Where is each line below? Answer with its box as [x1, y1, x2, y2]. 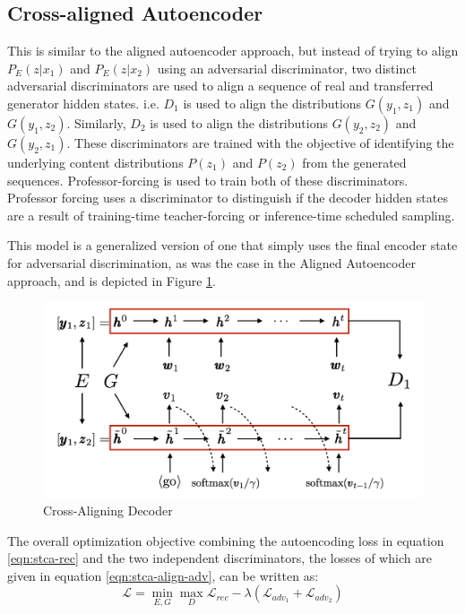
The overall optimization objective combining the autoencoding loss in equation [7, 531, 444, 549]
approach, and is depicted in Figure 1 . [7, 271, 216, 290]
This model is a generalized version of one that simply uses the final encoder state [7, 236, 458, 255]
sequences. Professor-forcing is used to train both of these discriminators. [7, 170, 409, 189]
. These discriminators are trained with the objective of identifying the [66, 133, 454, 151]
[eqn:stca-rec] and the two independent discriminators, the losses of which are [7, 549, 432, 567]
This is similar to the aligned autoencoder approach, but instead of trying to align [7, 41, 459, 60]
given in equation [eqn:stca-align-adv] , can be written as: [7, 566, 319, 584]
